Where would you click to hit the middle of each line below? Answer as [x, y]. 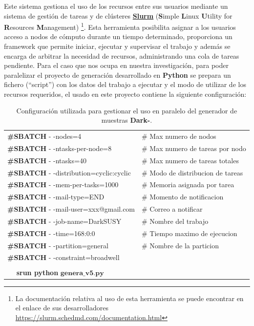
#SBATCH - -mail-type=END [56, 197]
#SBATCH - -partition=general [58, 245]
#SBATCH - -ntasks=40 [47, 160]
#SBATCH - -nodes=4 [44, 136]
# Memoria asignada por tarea [188, 185]
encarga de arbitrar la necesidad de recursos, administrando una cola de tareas [122, 55]
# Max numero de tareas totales [190, 160]
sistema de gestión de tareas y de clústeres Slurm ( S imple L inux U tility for [118, 15]
